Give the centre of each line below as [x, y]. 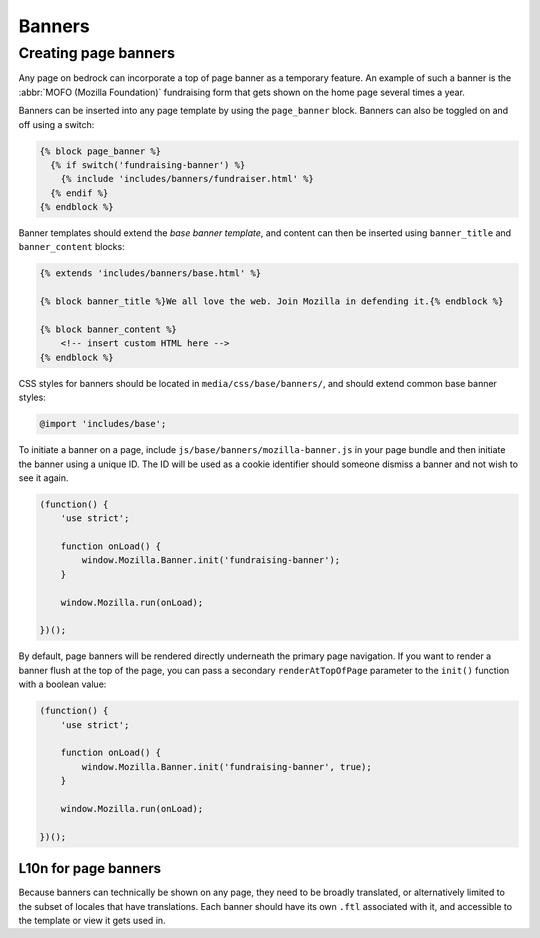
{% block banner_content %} [108, 329]
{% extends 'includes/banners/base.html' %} [150, 273]
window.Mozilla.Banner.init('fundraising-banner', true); [226, 766]
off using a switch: [56, 124]
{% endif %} [79, 193]
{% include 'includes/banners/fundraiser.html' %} [187, 179]
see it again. [43, 477]
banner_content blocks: [71, 247]
